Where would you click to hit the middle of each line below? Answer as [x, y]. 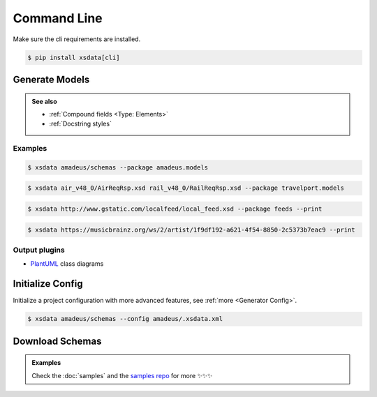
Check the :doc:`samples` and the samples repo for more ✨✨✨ [122, 375]
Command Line [58, 18]
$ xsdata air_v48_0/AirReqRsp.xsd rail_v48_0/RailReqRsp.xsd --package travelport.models [186, 188]
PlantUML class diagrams [67, 264]
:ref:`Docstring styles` [80, 124]
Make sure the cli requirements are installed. [77, 39]
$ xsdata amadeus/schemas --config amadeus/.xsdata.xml [125, 319]
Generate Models [51, 79]
